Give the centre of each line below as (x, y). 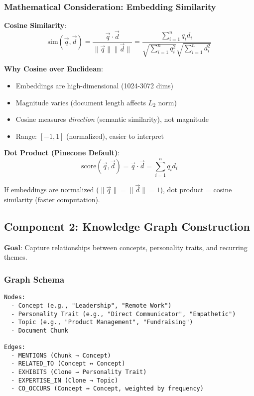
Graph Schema (34, 279)
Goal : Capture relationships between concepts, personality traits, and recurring (126, 247)
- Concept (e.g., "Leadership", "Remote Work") (91, 305)
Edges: (15, 347)
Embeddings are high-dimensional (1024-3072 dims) (95, 86)
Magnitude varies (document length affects (81, 102)
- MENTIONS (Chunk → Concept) (61, 355)
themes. (16, 257)
